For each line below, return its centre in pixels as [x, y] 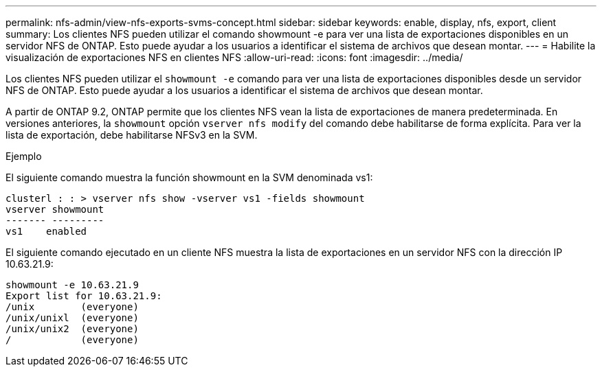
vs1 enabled [46, 231]
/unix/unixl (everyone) [72, 318]
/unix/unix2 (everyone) [72, 329]
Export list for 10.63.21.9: [84, 296]
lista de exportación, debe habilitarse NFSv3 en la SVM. [132, 135]
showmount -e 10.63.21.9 [72, 285]
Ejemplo [24, 156]
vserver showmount [55, 209]
